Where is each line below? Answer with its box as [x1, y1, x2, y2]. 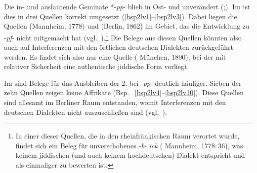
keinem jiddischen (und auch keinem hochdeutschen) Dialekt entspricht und [15, 150, 245, 160]
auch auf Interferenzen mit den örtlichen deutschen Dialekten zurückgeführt [4, 42, 234, 52]
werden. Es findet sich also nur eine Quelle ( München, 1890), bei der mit [4, 51, 226, 62]
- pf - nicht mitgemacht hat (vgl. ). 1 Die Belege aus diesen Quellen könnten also [4, 31, 242, 42]
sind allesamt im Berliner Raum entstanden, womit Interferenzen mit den [4, 97, 226, 107]
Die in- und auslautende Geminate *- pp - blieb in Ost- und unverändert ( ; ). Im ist [4, 1, 251, 11]
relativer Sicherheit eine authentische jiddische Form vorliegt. [4, 61, 189, 71]
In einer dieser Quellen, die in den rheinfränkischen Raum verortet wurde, [15, 131, 240, 141]
